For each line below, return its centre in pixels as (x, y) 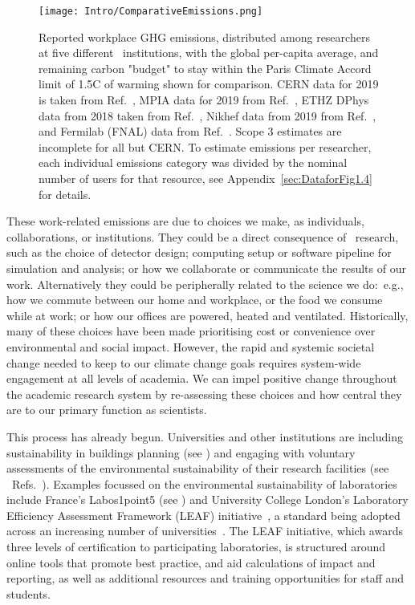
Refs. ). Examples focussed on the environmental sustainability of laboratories (204, 483)
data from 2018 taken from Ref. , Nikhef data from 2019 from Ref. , (207, 115)
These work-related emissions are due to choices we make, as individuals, (185, 221)
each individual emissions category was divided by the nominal (193, 162)
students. (28, 593)
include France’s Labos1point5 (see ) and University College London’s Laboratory (207, 499)
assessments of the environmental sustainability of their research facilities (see (198, 468)
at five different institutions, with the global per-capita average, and (209, 53)
